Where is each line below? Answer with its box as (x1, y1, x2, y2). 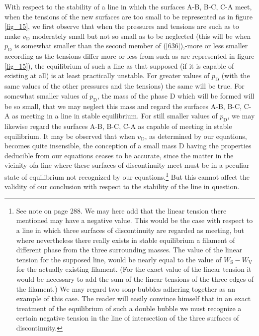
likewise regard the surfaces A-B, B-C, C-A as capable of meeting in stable (4, 120, 232, 131)
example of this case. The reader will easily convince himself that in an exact (16, 293, 251, 304)
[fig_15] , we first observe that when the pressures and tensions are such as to (4, 21, 239, 31)
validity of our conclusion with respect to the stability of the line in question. (4, 181, 240, 192)
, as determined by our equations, (145, 130, 247, 141)
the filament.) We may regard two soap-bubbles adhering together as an (16, 283, 236, 294)
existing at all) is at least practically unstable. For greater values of (4, 70, 210, 81)
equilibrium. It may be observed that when (4, 130, 135, 141)
